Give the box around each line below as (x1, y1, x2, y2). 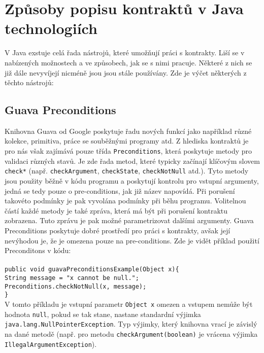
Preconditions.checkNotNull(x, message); (5, 283, 147, 290)
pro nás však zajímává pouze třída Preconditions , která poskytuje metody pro (5, 146, 252, 156)
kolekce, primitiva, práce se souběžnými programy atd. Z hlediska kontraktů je (5, 135, 249, 146)
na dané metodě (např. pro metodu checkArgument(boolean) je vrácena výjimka (5, 328, 258, 339)
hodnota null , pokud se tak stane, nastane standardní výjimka (5, 308, 201, 319)
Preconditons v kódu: (5, 245, 71, 256)
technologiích (5, 18, 97, 39)
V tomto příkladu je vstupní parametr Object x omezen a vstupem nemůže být (5, 298, 253, 309)
